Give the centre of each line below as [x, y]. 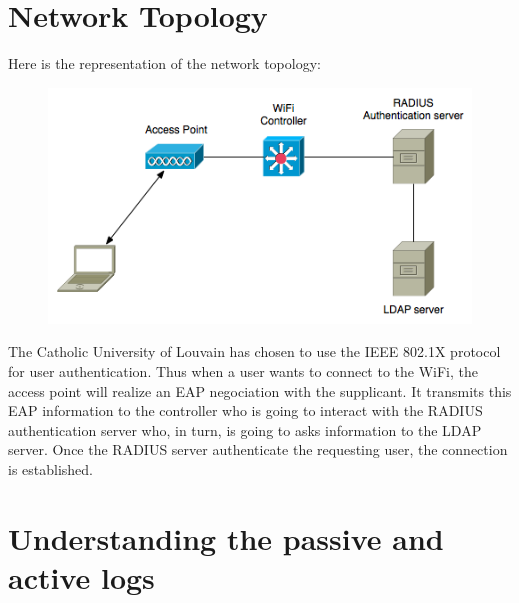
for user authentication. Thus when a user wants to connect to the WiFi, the [243, 370]
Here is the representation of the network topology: [164, 63]
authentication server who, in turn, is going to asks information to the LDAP [245, 429]
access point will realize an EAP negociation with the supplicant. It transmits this [260, 390]
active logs [81, 576]
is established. [51, 468]
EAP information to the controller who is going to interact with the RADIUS [245, 410]
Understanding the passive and [226, 537]
